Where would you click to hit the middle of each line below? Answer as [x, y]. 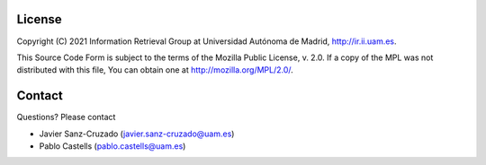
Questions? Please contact [66, 117]
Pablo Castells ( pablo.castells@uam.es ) [112, 146]
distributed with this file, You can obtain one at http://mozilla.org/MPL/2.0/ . [155, 70]
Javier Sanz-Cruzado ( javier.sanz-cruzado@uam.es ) [137, 134]
